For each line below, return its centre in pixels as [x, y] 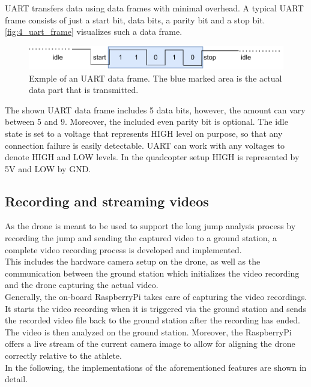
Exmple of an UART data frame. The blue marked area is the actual [155, 78]
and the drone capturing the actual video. [82, 285]
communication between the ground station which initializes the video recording [152, 273]
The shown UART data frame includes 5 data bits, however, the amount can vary [155, 109]
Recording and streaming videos [107, 201]
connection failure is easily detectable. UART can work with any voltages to [145, 145]
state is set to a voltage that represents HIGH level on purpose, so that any [144, 133]
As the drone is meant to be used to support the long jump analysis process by [150, 226]
